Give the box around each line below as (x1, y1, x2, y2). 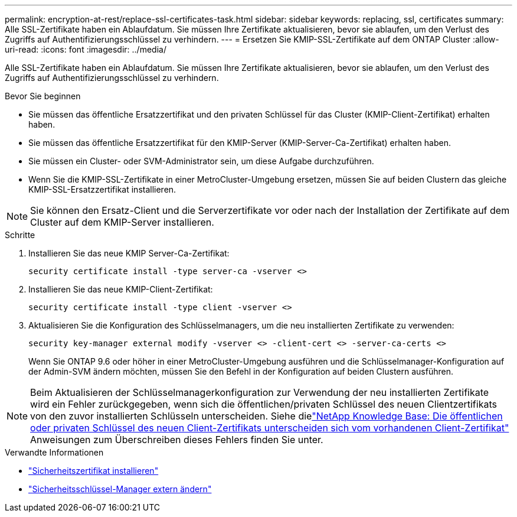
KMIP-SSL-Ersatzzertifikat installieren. (28, 184, 176, 194)
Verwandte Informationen (5, 447, 104, 457)
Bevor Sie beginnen (5, 91, 81, 101)
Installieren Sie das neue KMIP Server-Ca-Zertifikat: (28, 248, 230, 258)
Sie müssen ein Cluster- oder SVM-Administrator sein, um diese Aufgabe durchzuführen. (28, 156, 374, 166)
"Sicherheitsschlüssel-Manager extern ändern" (28, 484, 212, 494)
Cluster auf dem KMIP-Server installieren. (30, 216, 214, 228)
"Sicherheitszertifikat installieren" (28, 466, 159, 476)
